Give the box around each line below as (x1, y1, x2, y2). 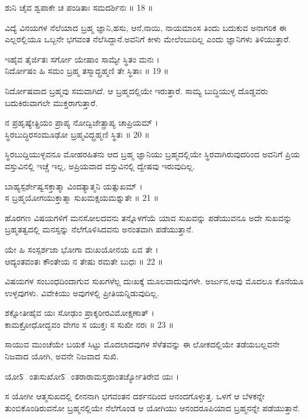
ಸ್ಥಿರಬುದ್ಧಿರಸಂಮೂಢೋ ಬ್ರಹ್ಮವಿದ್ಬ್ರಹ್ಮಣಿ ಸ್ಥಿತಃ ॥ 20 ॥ (5, 128, 150, 140)
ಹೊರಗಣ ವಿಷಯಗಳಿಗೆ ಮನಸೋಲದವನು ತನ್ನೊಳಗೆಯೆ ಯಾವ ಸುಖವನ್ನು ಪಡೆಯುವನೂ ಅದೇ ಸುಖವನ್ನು (5, 211, 292, 224)
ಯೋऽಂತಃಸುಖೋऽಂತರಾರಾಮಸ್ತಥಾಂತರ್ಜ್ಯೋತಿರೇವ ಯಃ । (5, 370, 179, 382)
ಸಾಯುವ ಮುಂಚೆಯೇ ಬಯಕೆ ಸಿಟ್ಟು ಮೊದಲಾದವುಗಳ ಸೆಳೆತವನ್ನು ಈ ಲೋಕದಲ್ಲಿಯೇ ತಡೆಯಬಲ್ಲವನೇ (5, 338, 280, 350)
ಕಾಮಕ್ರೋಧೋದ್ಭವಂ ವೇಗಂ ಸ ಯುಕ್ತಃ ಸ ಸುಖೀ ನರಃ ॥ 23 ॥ (5, 318, 174, 330)
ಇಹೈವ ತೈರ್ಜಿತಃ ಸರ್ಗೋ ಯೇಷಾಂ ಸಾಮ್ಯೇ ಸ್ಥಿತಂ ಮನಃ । (5, 52, 160, 65)
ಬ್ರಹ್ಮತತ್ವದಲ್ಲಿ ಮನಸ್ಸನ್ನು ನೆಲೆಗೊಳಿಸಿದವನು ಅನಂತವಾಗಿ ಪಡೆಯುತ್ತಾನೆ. (5, 223, 194, 235)
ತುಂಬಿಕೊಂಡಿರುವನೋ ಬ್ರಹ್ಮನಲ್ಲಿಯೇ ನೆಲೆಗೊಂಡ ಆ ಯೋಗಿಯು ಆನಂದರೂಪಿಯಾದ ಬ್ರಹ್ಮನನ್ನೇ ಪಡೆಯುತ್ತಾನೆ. (5, 401, 300, 414)
